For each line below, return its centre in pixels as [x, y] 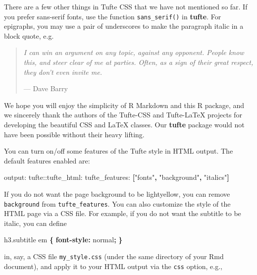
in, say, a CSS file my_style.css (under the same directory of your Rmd [114, 256]
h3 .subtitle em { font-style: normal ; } [63, 240]
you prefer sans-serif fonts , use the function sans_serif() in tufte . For [113, 16]
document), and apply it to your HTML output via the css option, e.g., [113, 266]
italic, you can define [35, 223]
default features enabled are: [47, 160]
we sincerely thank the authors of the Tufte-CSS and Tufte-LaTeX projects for [123, 115]
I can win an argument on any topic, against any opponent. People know [134, 52]
